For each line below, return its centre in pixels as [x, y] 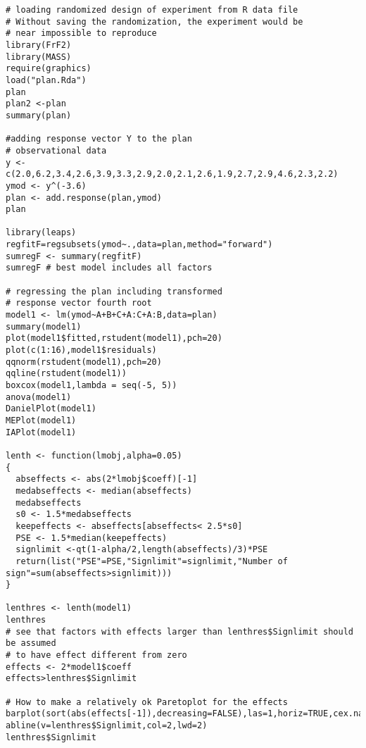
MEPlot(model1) [41, 420]
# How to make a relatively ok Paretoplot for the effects [147, 702]
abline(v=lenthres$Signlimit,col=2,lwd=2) [107, 726]
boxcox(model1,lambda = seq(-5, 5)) [91, 385]
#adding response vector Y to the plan [99, 139]
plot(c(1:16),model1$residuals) [81, 350]
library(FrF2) [39, 45]
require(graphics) [49, 69]
